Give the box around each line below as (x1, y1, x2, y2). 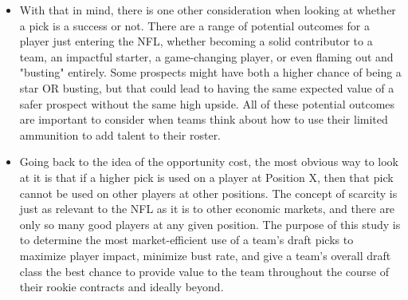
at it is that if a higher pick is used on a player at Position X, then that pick (19, 168, 394, 185)
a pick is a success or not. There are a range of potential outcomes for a (19, 17, 370, 34)
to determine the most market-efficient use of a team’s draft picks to (19, 231, 354, 248)
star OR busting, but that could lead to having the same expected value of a (19, 79, 394, 96)
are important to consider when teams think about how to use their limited (19, 111, 388, 128)
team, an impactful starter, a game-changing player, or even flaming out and (19, 48, 394, 65)
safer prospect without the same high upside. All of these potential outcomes (19, 95, 395, 112)
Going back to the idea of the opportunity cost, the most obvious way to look (19, 153, 398, 170)
